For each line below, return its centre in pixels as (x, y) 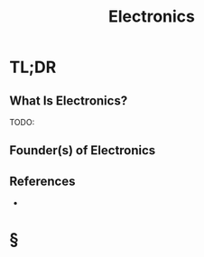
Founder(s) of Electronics (83, 151)
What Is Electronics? (69, 101)
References (42, 181)
